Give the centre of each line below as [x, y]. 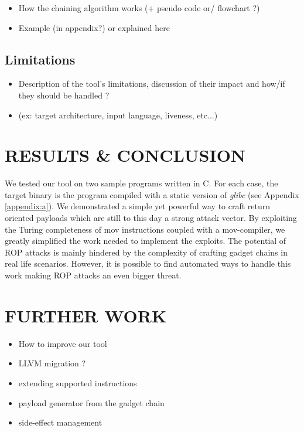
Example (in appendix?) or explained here [94, 27]
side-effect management [60, 422]
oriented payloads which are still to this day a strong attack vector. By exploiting [151, 218]
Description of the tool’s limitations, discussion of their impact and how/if [152, 84]
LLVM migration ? [52, 363]
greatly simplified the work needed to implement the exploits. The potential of [146, 241]
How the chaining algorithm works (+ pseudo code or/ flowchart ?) [139, 8]
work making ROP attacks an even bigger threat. [93, 275]
